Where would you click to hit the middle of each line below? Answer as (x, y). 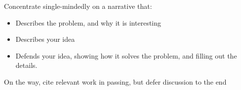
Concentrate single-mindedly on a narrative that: (78, 6)
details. (26, 65)
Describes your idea (45, 39)
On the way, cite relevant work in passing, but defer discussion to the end (115, 81)
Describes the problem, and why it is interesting (88, 22)
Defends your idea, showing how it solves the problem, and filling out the (126, 55)
